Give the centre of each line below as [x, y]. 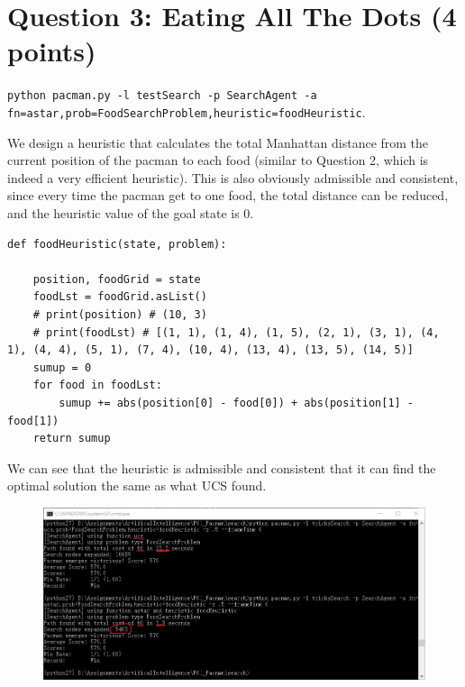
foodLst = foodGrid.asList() [120, 297]
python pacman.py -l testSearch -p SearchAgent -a [162, 96]
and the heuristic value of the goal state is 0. [131, 213]
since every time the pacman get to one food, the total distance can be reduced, [228, 195]
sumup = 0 [62, 367]
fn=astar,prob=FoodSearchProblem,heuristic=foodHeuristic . [187, 111]
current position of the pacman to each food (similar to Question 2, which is [218, 160]
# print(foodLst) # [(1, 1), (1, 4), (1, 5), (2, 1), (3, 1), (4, [236, 332]
